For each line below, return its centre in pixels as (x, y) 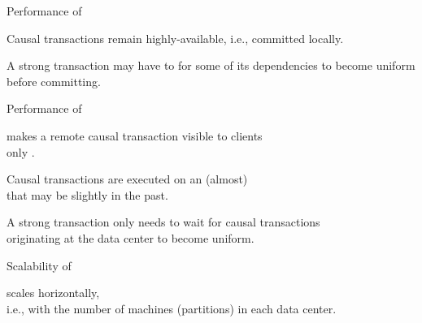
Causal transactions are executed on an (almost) (127, 179)
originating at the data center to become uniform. (131, 237)
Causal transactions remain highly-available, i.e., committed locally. (175, 38)
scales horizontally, (53, 293)
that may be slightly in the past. (87, 194)
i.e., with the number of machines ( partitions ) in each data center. (172, 308)
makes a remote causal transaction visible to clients (135, 135)
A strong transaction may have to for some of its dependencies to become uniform (211, 65)
